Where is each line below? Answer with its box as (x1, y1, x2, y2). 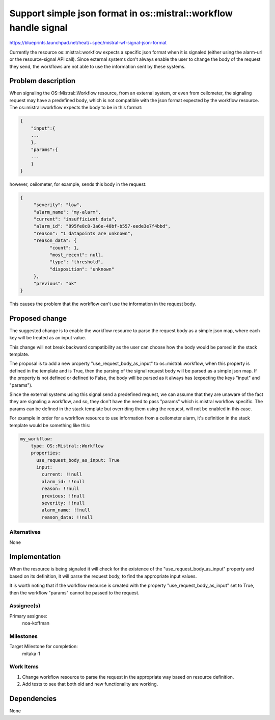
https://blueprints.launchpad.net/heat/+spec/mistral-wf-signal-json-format (9, 40, 167, 46)
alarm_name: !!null (41, 507, 90, 513)
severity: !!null (41, 500, 85, 506)
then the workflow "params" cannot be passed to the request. (9, 589, 140, 595)
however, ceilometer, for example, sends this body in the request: (9, 181, 147, 187)
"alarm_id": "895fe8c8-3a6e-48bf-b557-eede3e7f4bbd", (33, 224, 171, 229)
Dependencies (9, 694, 57, 703)
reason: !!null (41, 486, 80, 492)
